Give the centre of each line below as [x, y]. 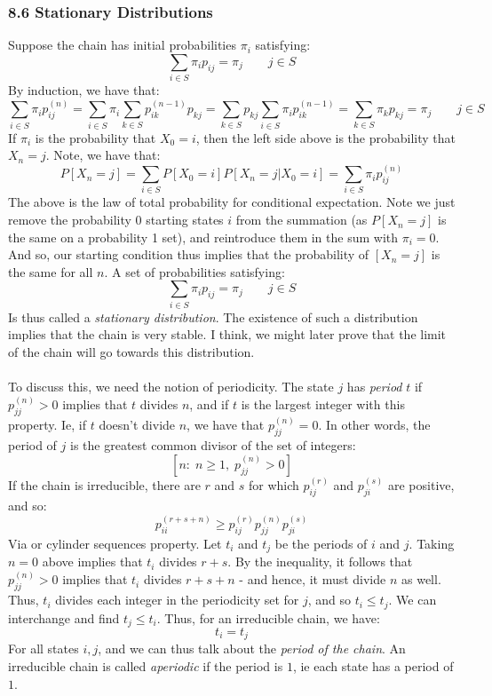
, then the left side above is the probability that [326, 137]
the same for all [51, 271]
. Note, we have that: [103, 155]
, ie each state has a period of [373, 666]
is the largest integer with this [323, 404]
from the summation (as [302, 220]
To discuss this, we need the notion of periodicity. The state [171, 387]
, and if [209, 404]
